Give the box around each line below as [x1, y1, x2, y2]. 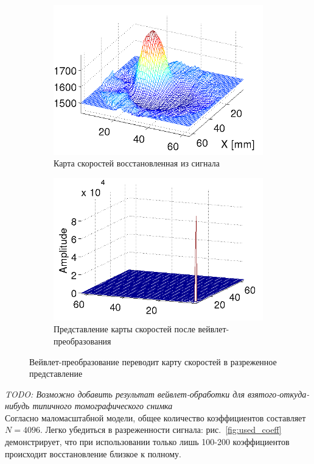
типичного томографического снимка [32, 399, 173, 412]
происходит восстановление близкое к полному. [5, 447, 181, 460]
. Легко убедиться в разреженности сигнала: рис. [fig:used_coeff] [40, 423, 282, 436]
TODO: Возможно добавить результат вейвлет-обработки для [5, 387, 245, 400]
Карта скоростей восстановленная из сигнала [54, 157, 220, 170]
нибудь [5, 399, 30, 412]
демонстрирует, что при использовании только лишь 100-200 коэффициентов [5, 435, 290, 448]
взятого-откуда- [247, 387, 310, 400]
